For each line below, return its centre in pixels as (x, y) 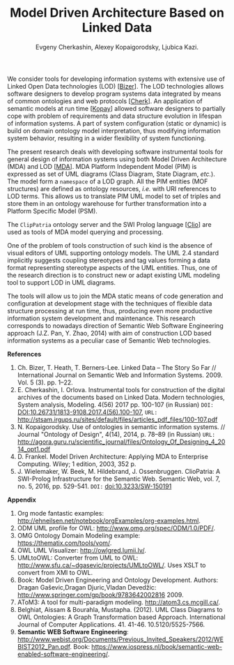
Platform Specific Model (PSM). (52, 211)
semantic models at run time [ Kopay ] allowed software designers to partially (116, 108)
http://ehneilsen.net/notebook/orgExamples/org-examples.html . (109, 521)
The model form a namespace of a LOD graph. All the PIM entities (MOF (108, 181)
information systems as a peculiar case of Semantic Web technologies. (109, 341)
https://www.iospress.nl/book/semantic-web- (157, 646)
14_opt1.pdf (34, 449)
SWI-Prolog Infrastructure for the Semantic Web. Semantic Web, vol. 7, (119, 479)
